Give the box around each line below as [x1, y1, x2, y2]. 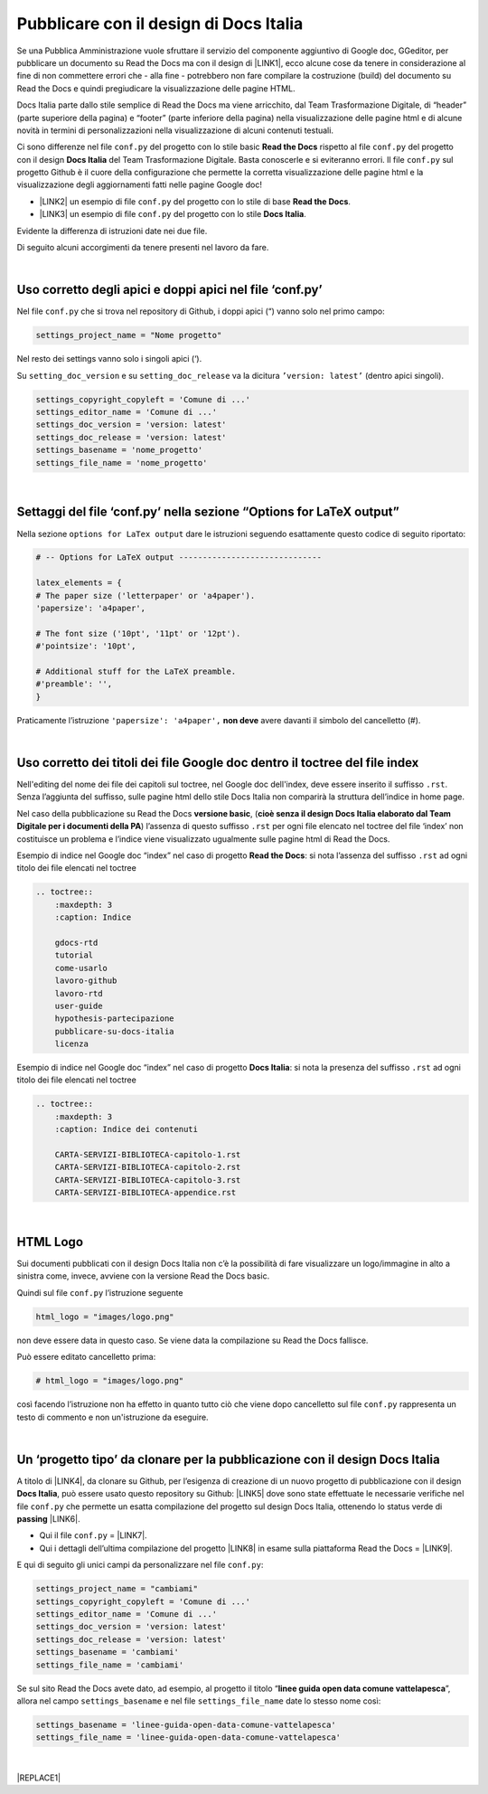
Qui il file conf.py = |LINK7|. [39, 1530, 148, 1541]
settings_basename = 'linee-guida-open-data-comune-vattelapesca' [35, 1719, 336, 1730]
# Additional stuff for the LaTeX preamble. [35, 666, 237, 676]
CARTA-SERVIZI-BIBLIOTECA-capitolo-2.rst [54, 1162, 241, 1173]
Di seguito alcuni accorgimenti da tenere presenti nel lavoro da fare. [16, 242, 269, 253]
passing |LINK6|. [16, 1514, 80, 1525]
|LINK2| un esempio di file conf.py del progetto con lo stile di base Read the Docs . [39, 195, 352, 207]
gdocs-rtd [54, 937, 99, 948]
